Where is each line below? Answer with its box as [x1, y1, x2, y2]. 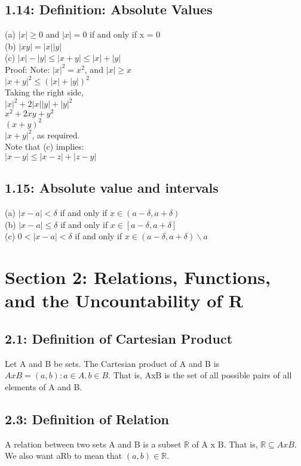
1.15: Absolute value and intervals [5, 178, 219, 197]
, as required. [32, 128, 80, 141]
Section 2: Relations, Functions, [5, 265, 271, 289]
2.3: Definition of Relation [5, 409, 170, 428]
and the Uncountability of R [5, 288, 244, 313]
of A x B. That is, [192, 437, 258, 450]
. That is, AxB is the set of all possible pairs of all [108, 369, 292, 381]
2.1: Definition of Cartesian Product [5, 329, 233, 347]
